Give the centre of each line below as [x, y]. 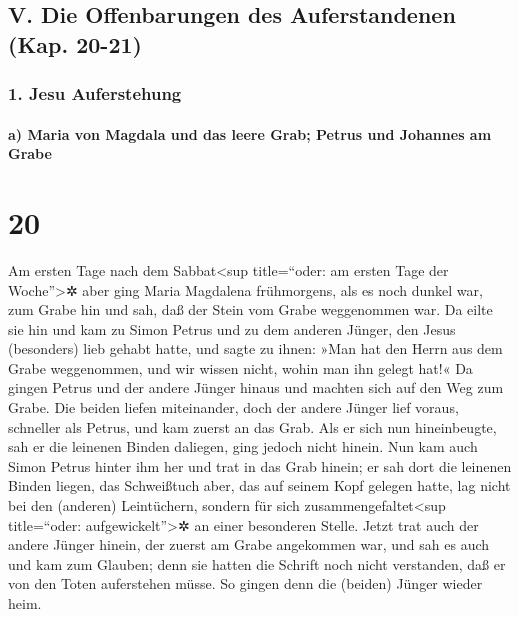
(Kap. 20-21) [75, 43]
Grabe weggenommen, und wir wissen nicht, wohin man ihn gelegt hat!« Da [240, 367]
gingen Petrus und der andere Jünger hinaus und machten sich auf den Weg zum [256, 387]
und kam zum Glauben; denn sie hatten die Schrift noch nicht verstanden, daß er [257, 563]
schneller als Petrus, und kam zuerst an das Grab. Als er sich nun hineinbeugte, [252, 426]
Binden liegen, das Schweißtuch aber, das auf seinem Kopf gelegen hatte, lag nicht [259, 485]
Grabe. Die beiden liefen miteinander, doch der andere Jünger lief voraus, [233, 407]
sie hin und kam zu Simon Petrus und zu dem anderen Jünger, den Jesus [232, 328]
